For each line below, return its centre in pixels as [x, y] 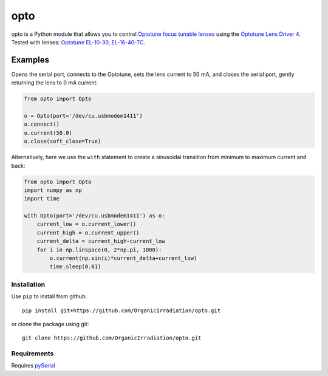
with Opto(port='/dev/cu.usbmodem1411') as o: [94, 216]
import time [42, 199]
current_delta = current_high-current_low [101, 241]
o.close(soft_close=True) [63, 142]
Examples [30, 60]
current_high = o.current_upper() [88, 233]
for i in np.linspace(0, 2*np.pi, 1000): [99, 250]
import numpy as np [53, 190]
